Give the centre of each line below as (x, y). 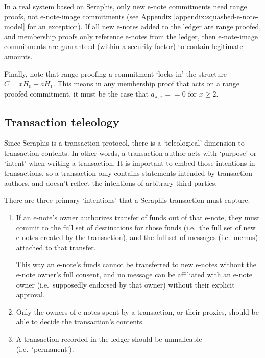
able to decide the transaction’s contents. (80, 321)
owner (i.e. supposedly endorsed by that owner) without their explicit (125, 284)
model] (15, 26)
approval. (30, 294)
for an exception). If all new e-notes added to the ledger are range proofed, (144, 26)
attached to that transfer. (56, 247)
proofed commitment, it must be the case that (76, 93)
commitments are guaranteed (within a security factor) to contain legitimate (124, 46)
